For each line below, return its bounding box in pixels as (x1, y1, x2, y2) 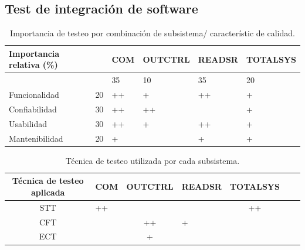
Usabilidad (9, 117, 48, 129)
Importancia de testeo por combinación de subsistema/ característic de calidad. (10, 27, 295, 39)
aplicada (30, 186, 65, 198)
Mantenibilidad (9, 132, 63, 144)
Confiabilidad (9, 102, 57, 115)
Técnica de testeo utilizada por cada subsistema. (65, 154, 240, 166)
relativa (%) (9, 59, 58, 71)
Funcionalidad (9, 88, 59, 101)
